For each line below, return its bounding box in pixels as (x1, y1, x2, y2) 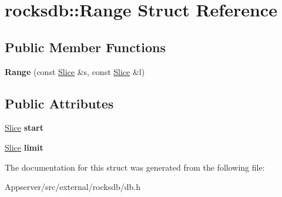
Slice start (5, 121, 44, 134)
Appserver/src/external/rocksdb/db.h (5, 181, 141, 193)
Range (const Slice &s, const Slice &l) (5, 65, 145, 77)
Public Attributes (5, 94, 114, 112)
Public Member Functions (5, 38, 166, 56)
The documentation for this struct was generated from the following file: (5, 161, 265, 173)
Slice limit (5, 141, 43, 153)
